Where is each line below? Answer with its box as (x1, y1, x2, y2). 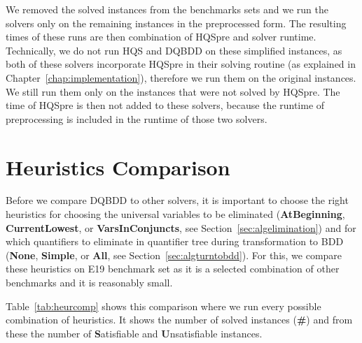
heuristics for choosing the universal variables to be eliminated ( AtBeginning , (6, 207, 345, 221)
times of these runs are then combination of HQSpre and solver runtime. (6, 29, 316, 44)
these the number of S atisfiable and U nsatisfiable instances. (6, 326, 263, 340)
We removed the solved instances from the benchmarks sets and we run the (6, 2, 329, 16)
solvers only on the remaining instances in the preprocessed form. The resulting (6, 15, 347, 30)
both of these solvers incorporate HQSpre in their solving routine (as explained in (6, 57, 356, 71)
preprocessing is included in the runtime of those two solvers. (6, 111, 267, 126)
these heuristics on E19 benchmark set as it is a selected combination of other (6, 261, 340, 276)
